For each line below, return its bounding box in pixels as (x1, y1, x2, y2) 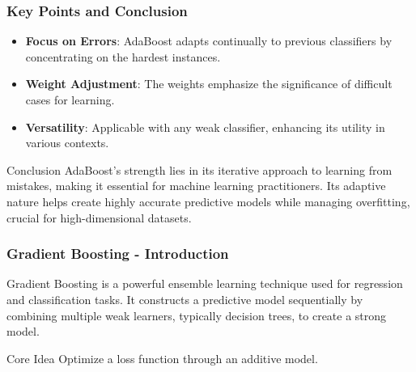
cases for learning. (25, 91, 115, 108)
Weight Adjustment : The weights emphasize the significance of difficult (25, 75, 393, 92)
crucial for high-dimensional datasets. (6, 209, 192, 226)
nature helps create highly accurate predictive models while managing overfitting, (6, 192, 410, 209)
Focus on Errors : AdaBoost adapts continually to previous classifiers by (25, 32, 393, 49)
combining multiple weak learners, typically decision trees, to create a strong (6, 306, 387, 323)
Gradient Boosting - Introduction (6, 243, 229, 264)
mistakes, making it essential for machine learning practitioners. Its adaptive (6, 177, 386, 194)
